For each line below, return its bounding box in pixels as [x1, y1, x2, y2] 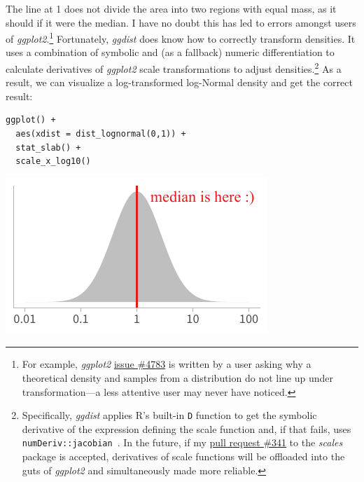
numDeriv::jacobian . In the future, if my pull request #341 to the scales [22, 435, 343, 450]
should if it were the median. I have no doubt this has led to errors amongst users [6, 15, 356, 29]
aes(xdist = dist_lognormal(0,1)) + [15, 129, 186, 139]
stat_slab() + [15, 142, 81, 153]
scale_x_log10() [15, 156, 91, 167]
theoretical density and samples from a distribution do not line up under [22, 371, 334, 385]
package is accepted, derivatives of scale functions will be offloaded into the [22, 449, 345, 464]
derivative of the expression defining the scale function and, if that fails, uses [22, 421, 351, 436]
